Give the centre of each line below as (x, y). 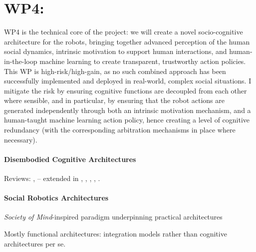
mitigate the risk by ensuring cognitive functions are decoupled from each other (126, 90)
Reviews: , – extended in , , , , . (52, 178)
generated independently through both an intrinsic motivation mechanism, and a (128, 110)
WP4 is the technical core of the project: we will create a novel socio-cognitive (124, 32)
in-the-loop (21, 61)
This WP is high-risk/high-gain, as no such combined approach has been (115, 71)
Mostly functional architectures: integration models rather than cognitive (116, 234)
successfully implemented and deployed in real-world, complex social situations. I (128, 81)
